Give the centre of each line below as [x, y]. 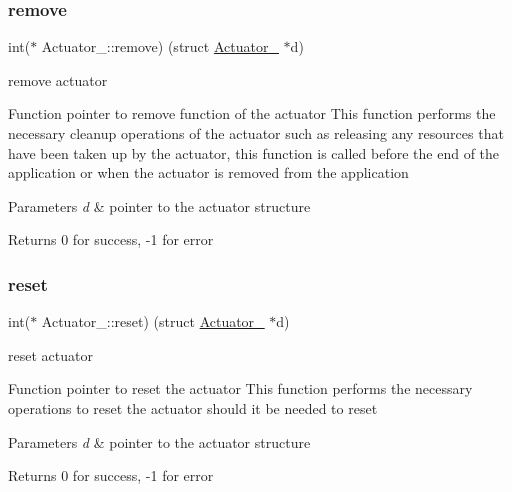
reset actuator [50, 354]
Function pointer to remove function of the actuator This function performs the [252, 113]
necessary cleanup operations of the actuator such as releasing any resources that [256, 133]
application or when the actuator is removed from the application [208, 172]
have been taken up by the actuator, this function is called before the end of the [254, 152]
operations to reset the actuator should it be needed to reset [193, 407]
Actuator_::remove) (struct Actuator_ [160, 46]
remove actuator [58, 79]
